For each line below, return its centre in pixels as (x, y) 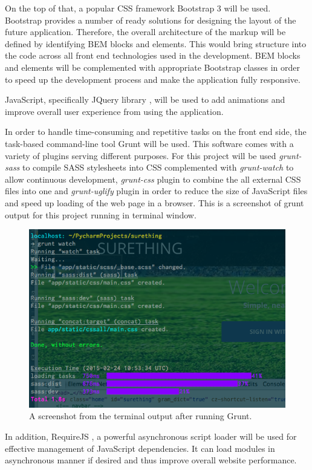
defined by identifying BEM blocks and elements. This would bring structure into (156, 43)
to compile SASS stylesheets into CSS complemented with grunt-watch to (158, 167)
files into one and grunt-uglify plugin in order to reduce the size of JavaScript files (156, 191)
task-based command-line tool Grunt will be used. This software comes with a (149, 143)
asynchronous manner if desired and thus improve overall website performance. (151, 460)
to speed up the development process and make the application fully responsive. (153, 79)
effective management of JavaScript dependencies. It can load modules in (140, 448)
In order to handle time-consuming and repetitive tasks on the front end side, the (156, 132)
